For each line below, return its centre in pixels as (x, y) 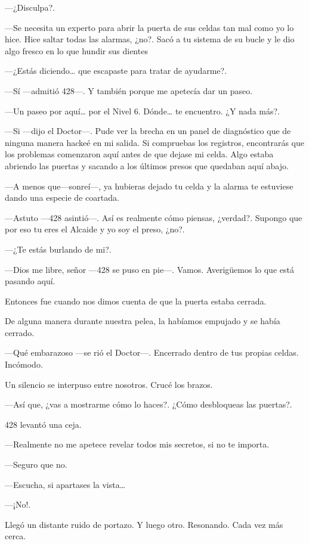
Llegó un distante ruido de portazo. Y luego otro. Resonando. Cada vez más (144, 524)
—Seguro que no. (36, 464)
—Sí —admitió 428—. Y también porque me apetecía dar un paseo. (129, 90)
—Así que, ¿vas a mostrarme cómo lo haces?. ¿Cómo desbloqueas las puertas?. (149, 404)
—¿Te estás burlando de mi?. (58, 249)
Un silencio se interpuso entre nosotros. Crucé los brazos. (109, 384)
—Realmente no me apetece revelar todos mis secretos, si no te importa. (137, 444)
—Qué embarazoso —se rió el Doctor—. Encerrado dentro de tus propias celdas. (152, 352)
